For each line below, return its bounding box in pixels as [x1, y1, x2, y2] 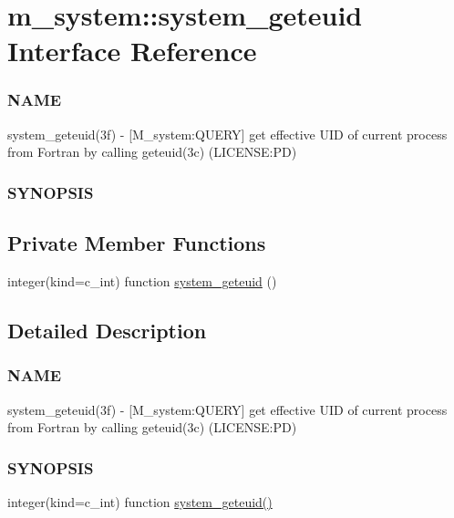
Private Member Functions [7, 229, 266, 257]
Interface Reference [7, 32, 257, 69]
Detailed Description [7, 316, 207, 344]
